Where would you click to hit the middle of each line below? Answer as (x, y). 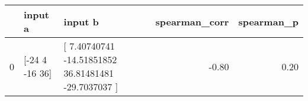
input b (81, 21)
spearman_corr (192, 21)
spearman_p (268, 21)
